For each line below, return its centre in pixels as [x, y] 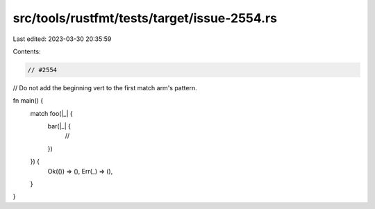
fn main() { [28, 101]
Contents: [27, 51]
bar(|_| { [59, 126]
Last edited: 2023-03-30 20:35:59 [62, 39]
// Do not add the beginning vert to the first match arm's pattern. [105, 87]
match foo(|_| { [51, 113]
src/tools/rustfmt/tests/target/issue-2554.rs [145, 18]
